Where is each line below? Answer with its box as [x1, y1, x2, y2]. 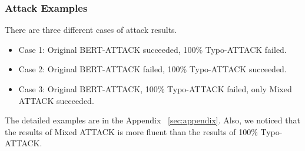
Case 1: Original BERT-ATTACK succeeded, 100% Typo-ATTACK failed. [18, 43, 287, 55]
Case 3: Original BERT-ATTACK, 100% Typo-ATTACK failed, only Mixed [18, 83, 292, 95]
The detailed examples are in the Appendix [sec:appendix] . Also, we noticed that [5, 114, 300, 126]
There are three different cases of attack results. [5, 24, 177, 36]
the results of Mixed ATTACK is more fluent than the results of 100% [5, 125, 258, 137]
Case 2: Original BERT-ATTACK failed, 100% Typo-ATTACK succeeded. [18, 63, 287, 75]
